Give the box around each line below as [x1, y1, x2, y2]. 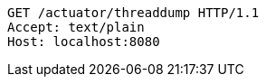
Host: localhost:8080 [7, 34, 160, 49]
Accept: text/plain [7, 20, 145, 34]
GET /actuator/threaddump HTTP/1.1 [7, 5, 260, 20]
